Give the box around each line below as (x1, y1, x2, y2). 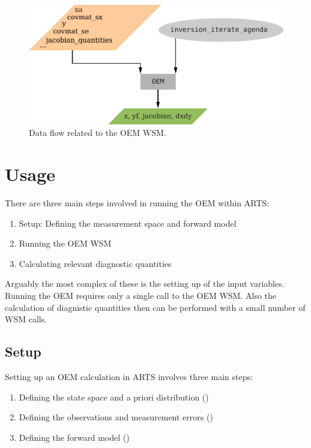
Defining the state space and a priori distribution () (19, 390, 209, 403)
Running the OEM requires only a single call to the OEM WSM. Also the (5, 289, 277, 302)
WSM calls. (5, 313, 47, 325)
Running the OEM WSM (19, 237, 112, 250)
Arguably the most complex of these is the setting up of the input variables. (5, 277, 285, 290)
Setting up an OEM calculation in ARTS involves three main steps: (5, 370, 253, 383)
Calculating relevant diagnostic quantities (19, 257, 172, 269)
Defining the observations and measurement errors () (19, 411, 213, 423)
